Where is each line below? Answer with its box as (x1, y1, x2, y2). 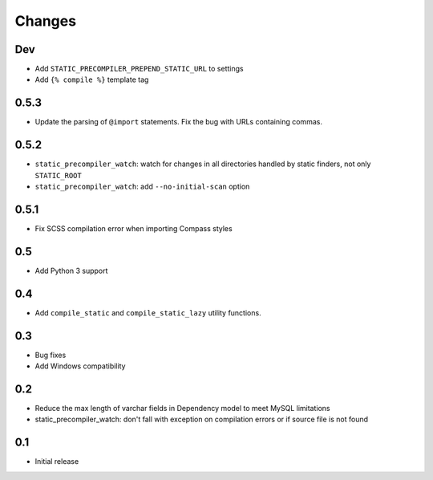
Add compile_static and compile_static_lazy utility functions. (34, 307, 261, 317)
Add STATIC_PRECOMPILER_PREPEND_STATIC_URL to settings (34, 64, 244, 74)
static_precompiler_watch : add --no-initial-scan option (34, 181, 250, 192)
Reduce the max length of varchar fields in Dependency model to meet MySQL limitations (34, 403, 330, 413)
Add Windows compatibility (34, 361, 126, 371)
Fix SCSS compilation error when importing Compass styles (34, 223, 233, 233)
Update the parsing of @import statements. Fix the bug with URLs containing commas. (34, 117, 322, 127)
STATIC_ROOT (34, 171, 82, 180)
